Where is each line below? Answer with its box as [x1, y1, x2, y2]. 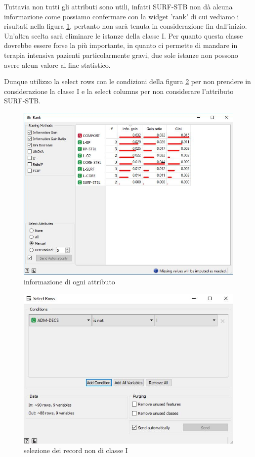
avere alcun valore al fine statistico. [4, 59, 111, 70]
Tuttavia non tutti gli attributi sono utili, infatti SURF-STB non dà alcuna [4, 1, 233, 11]
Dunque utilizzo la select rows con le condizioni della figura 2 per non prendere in [4, 76, 251, 87]
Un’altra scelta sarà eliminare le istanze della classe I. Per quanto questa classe [4, 30, 243, 41]
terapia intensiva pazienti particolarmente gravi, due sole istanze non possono [4, 49, 238, 60]
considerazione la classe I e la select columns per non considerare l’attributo [4, 86, 234, 96]
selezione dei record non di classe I [24, 445, 128, 456]
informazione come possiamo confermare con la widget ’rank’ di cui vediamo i [4, 11, 239, 21]
